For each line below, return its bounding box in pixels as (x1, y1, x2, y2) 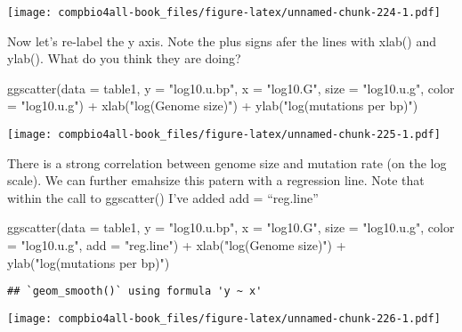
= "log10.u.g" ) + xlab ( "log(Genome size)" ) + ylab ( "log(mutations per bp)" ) (7, 96, 418, 115)
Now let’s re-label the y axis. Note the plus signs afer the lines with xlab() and (7, 31, 436, 50)
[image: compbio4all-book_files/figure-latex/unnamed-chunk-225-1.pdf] (7, 128, 441, 142)
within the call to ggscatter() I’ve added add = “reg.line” (7, 188, 319, 206)
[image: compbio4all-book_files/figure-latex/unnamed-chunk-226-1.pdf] (7, 312, 441, 325)
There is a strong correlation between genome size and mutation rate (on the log (7, 153, 447, 172)
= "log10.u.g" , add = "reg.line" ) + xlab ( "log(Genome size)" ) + (7, 236, 346, 255)
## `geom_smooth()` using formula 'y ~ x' (7, 285, 263, 298)
